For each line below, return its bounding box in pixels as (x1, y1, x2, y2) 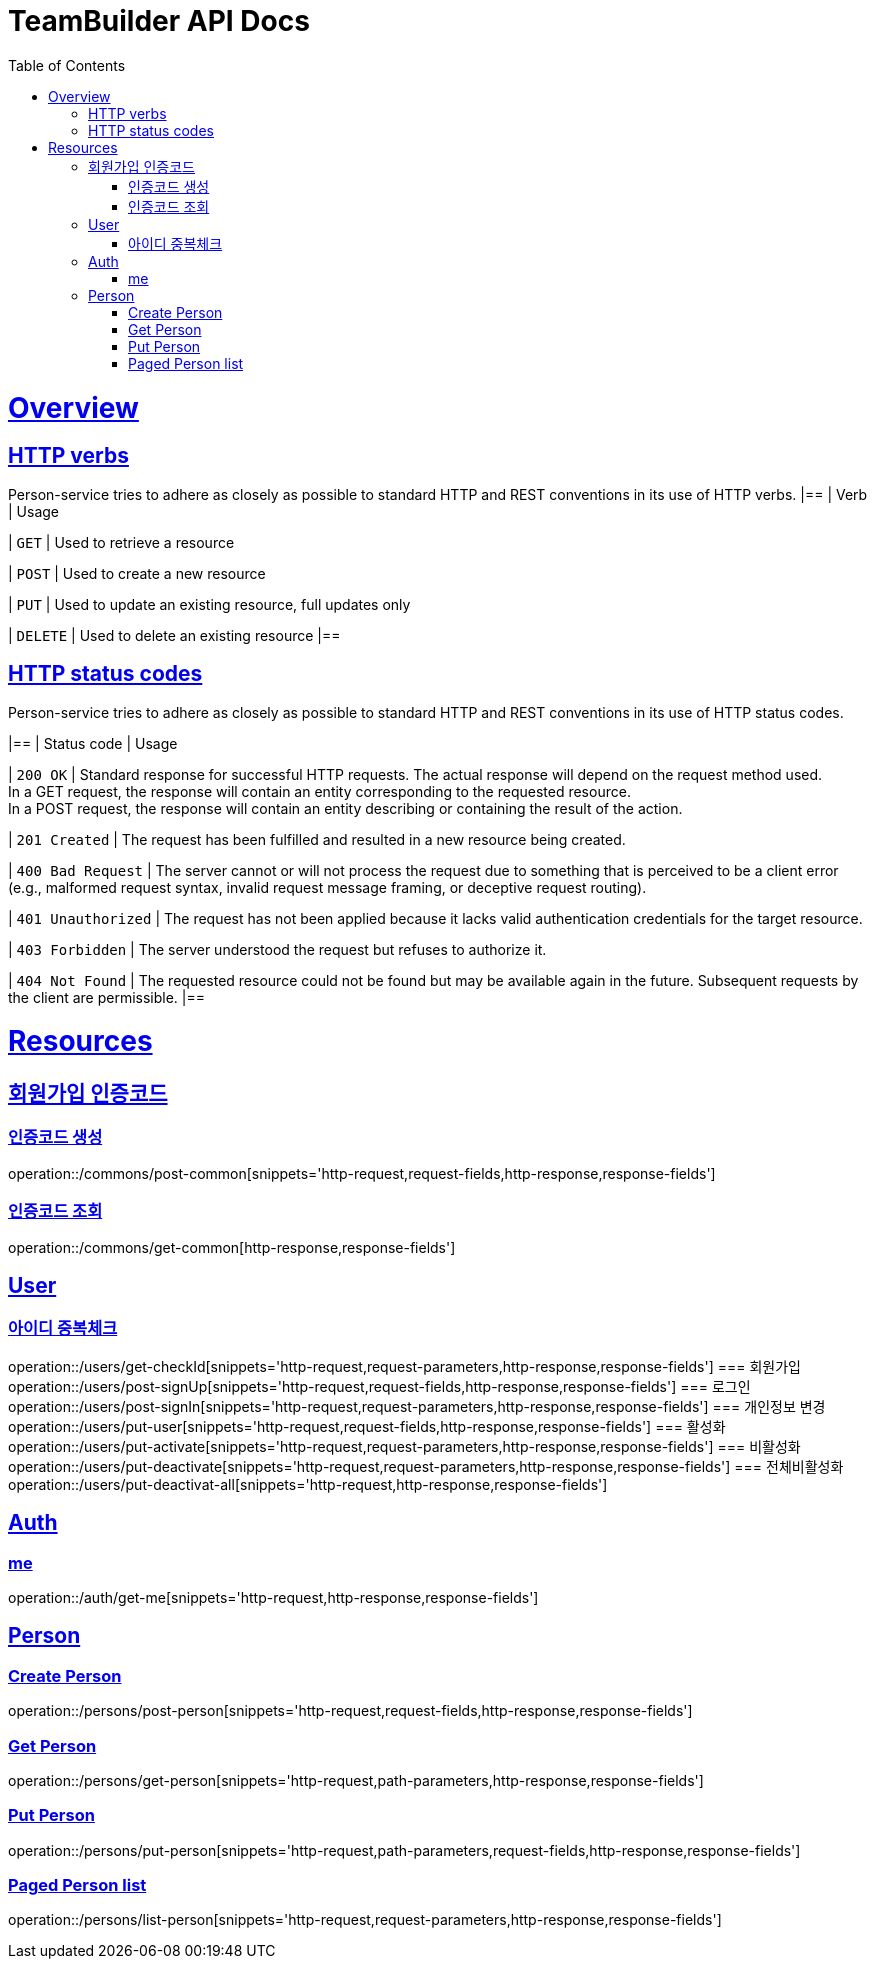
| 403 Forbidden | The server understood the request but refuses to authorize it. (8, 940, 547, 958)
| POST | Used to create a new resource (8, 564, 266, 582)
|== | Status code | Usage (8, 734, 178, 752)
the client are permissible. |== (8, 988, 206, 1006)
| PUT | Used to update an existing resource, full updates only (8, 595, 411, 613)
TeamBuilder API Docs (8, 4, 310, 38)
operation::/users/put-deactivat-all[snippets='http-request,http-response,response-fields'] (8, 1475, 608, 1493)
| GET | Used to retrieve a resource (8, 533, 235, 551)
